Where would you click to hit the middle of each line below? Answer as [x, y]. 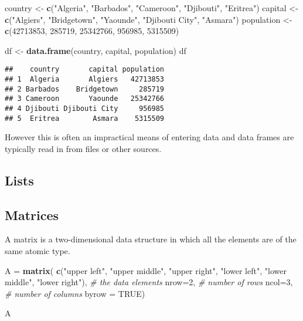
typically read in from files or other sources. [83, 148]
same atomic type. [38, 251]
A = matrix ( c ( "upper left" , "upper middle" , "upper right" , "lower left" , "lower [146, 270]
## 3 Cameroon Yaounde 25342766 [85, 99]
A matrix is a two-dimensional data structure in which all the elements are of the [151, 239]
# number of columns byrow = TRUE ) [75, 293]
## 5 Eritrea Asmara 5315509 [85, 118]
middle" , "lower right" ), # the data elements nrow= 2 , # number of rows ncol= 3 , [149, 282]
